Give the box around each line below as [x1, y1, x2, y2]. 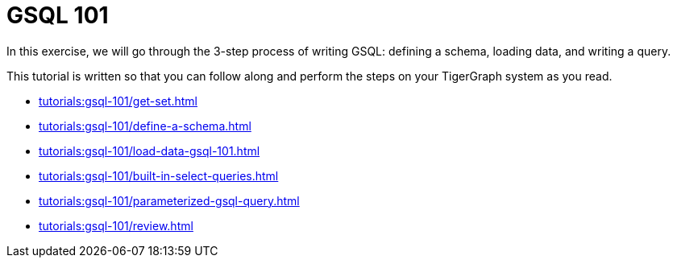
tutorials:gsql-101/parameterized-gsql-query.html [39, 193, 300, 208]
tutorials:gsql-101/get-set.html [39, 93, 197, 108]
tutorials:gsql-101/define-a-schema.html [39, 118, 251, 133]
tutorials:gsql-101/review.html [39, 218, 193, 233]
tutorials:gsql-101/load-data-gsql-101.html [39, 143, 260, 158]
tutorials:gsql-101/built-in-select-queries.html [39, 168, 279, 183]
